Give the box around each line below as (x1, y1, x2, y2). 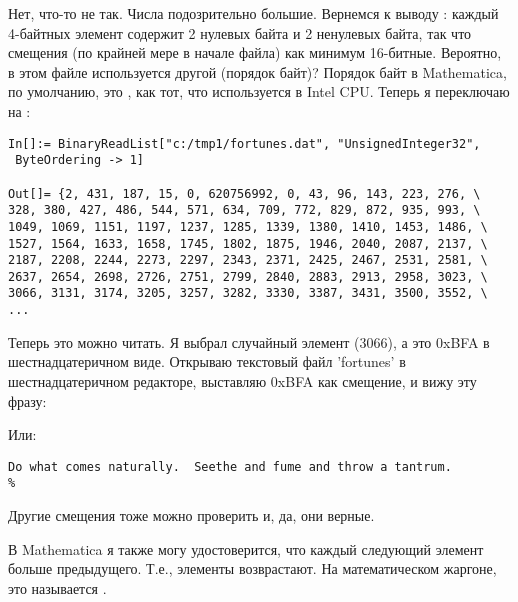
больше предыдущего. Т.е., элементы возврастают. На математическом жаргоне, (8, 558, 497, 579)
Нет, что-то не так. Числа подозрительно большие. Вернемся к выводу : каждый (8, 3, 499, 23)
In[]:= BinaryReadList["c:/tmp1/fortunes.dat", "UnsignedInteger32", (8, 136, 481, 151)
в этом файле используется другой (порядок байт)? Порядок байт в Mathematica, (8, 61, 507, 82)
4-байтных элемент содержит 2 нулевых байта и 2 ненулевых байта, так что (8, 22, 472, 43)
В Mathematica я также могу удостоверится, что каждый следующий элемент (8, 538, 484, 559)
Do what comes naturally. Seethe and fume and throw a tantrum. (8, 459, 452, 474)
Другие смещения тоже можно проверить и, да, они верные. (8, 505, 375, 526)
